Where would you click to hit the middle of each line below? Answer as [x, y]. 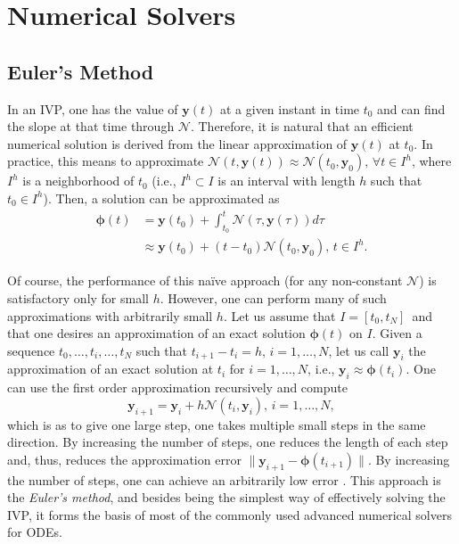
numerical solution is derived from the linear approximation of [177, 143]
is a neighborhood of [78, 181]
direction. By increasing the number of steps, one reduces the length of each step [228, 442]
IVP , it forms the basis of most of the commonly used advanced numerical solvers [229, 514]
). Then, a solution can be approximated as [161, 198]
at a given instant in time [290, 108]
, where [431, 161]
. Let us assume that [279, 315]
